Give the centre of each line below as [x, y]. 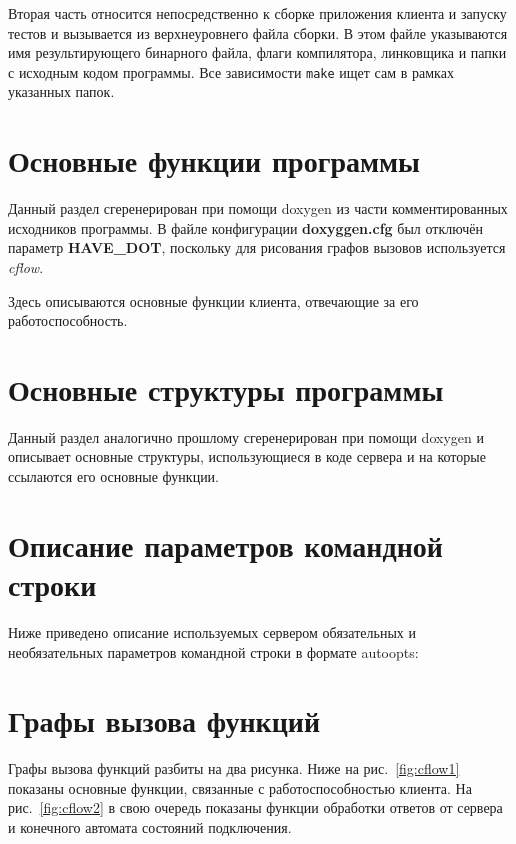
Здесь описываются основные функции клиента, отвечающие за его [213, 300]
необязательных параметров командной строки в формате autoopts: [213, 651]
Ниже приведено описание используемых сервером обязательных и [212, 631]
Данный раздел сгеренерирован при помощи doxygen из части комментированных [258, 208]
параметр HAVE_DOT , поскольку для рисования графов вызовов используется [257, 247]
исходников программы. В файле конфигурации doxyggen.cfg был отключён [245, 227]
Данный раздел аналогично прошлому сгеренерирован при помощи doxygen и [246, 436]
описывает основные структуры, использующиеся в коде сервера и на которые [247, 456]
